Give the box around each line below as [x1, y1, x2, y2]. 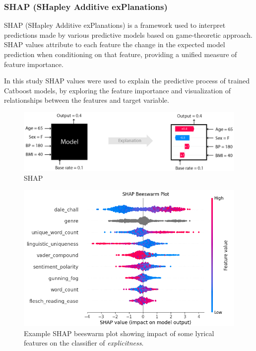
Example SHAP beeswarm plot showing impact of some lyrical [24, 328, 214, 338]
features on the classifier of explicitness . [24, 338, 144, 348]
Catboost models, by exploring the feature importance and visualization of [4, 85, 231, 95]
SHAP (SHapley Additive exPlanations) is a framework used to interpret [4, 20, 226, 30]
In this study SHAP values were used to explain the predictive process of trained [4, 75, 250, 86]
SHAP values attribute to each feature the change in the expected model [4, 39, 225, 50]
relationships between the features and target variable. [4, 95, 169, 105]
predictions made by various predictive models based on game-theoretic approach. [4, 29, 253, 40]
